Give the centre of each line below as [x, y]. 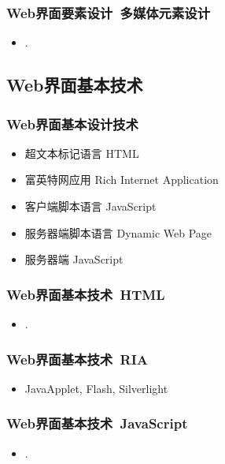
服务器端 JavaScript [74, 259]
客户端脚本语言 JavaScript [90, 206]
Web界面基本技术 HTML [86, 294]
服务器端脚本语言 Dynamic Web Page [118, 232]
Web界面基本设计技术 [72, 123]
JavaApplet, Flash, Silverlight [96, 388]
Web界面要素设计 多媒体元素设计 [109, 12]
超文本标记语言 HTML [82, 153]
